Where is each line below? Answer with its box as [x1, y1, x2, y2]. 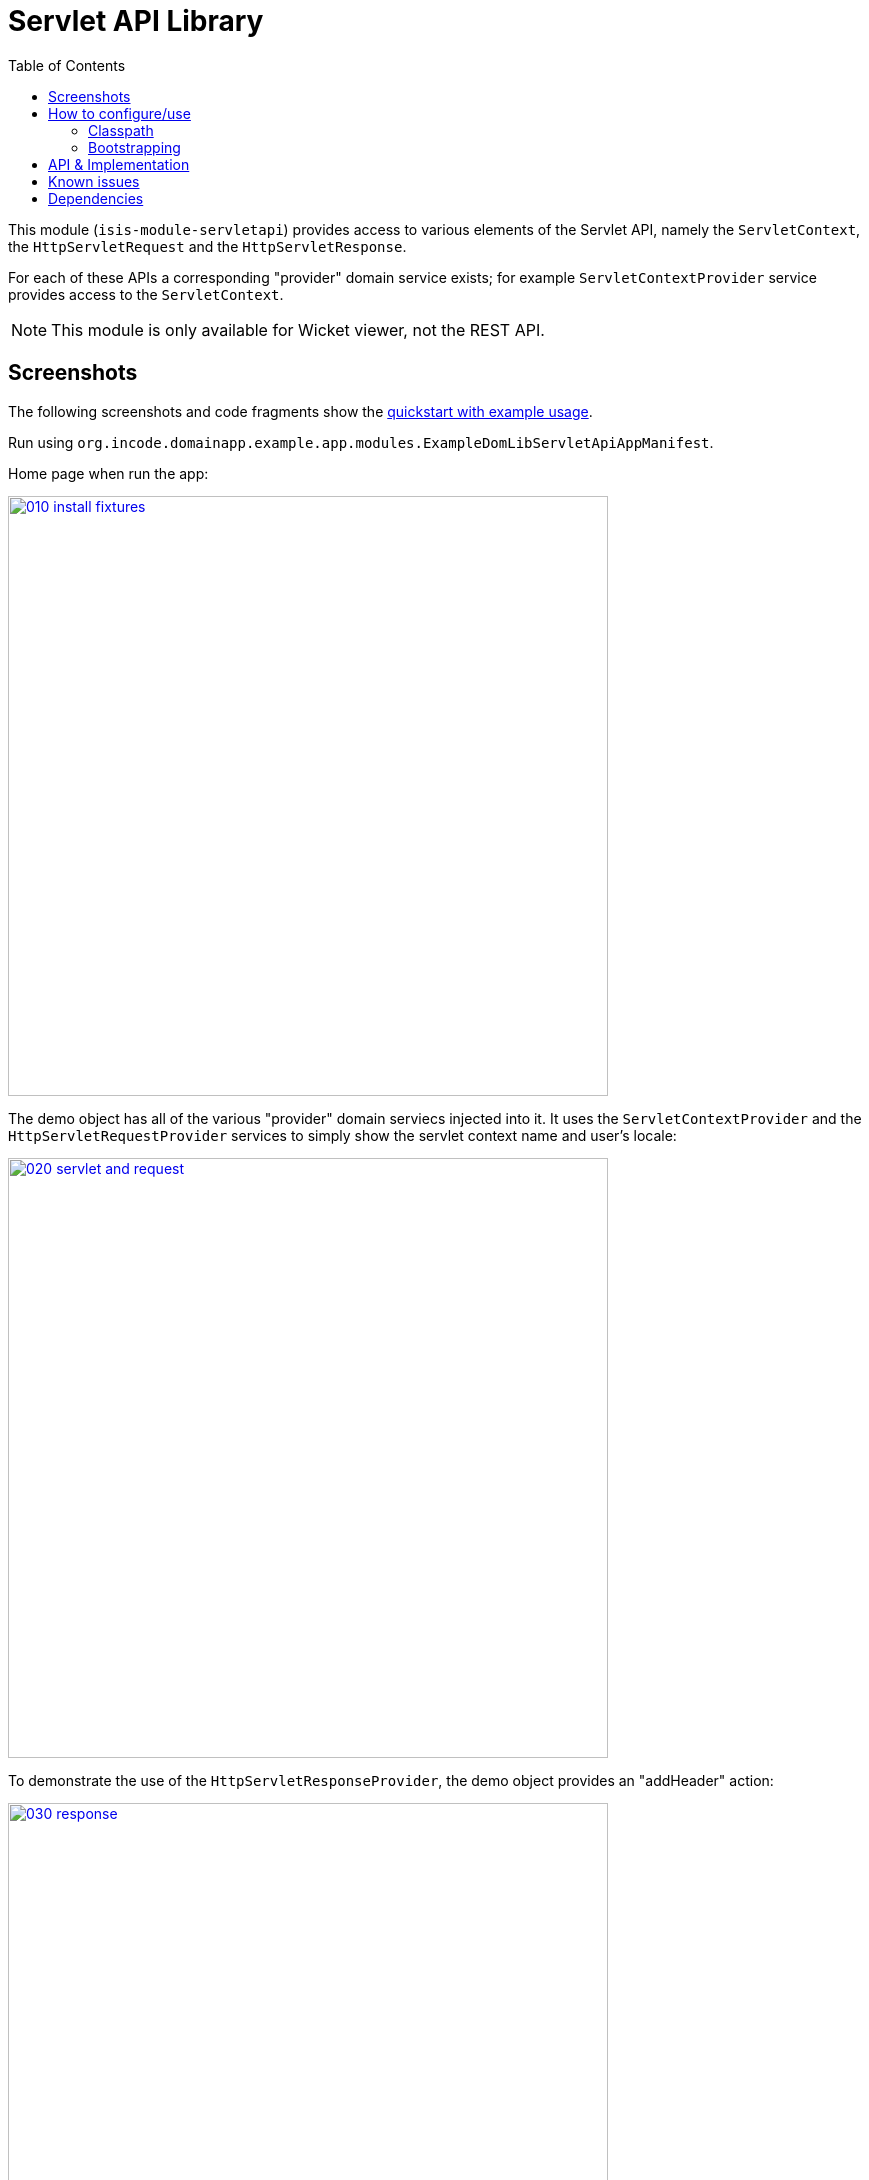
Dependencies [48, 189, 144, 207]
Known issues [48, 172, 140, 190]
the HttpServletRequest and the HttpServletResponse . [8, 237, 407, 255]
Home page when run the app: [8, 464, 209, 482]
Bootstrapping [88, 138, 181, 156]
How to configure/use [48, 104, 191, 122]
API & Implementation [48, 155, 190, 173]
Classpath [88, 121, 154, 139]
